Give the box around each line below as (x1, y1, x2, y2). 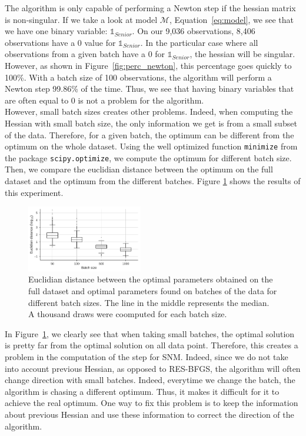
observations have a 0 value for (5, 36, 116, 48)
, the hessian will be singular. (189, 48, 295, 60)
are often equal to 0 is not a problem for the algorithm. (5, 94, 204, 106)
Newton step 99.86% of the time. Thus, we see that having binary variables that (5, 82, 294, 95)
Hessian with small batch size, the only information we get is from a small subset (5, 117, 297, 129)
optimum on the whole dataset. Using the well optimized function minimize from (5, 140, 298, 152)
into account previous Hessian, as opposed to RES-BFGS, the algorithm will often (5, 362, 301, 374)
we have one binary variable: (5, 25, 108, 37)
